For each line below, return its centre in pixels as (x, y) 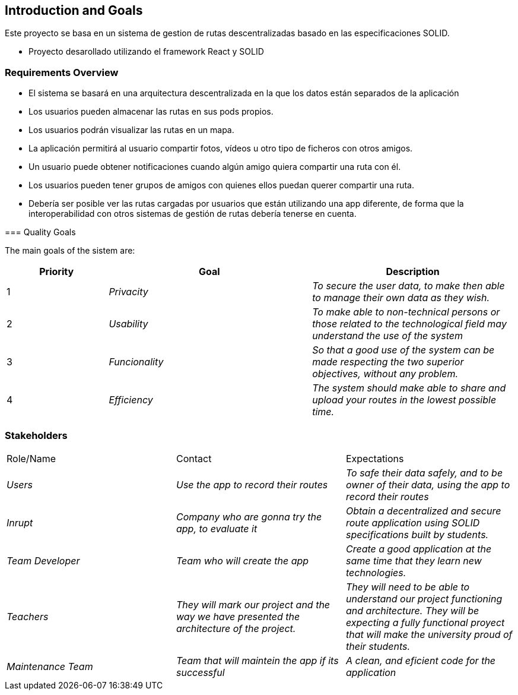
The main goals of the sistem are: (70, 251)
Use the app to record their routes (252, 484)
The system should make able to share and (409, 388)
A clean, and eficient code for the (421, 660)
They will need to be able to (408, 587)
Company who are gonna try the (249, 516)
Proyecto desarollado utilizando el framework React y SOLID (146, 52)
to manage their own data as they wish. (401, 298)
